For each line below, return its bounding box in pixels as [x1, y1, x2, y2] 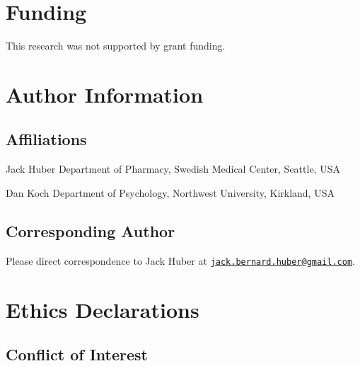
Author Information [6, 79, 204, 108]
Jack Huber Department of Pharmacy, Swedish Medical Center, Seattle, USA [6, 161, 340, 176]
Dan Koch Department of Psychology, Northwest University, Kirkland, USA [6, 185, 335, 200]
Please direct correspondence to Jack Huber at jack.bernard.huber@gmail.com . [6, 253, 355, 268]
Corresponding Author [6, 219, 175, 241]
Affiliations [6, 128, 87, 150]
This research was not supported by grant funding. [6, 38, 226, 53]
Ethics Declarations [6, 294, 199, 324]
